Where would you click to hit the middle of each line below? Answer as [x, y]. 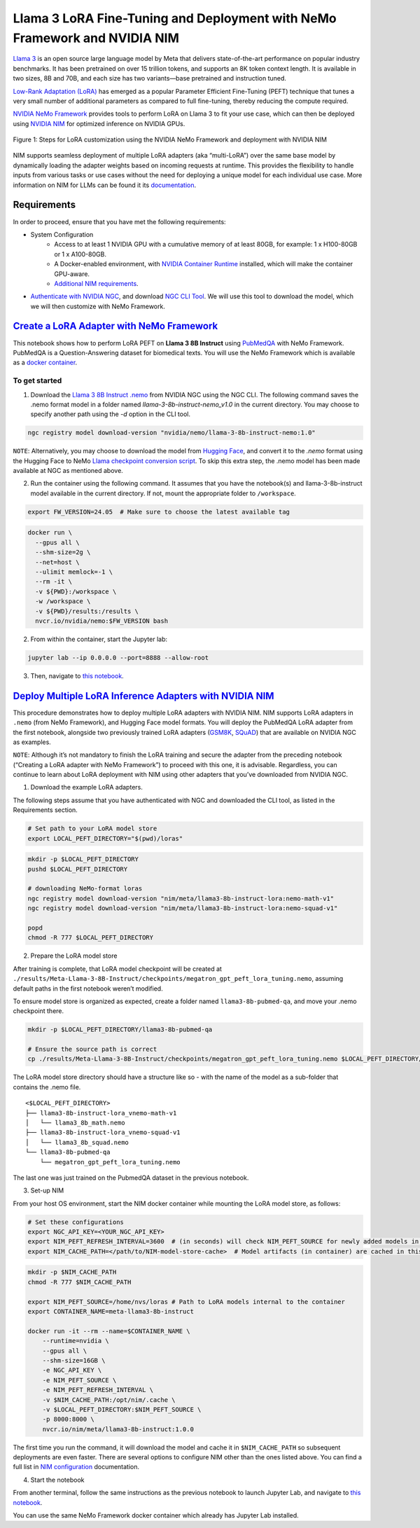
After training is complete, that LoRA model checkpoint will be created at [117, 969]
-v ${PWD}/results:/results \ [87, 611]
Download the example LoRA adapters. [86, 787]
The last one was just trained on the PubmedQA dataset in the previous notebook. [131, 1178]
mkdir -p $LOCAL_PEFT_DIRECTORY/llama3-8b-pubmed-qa [120, 1030]
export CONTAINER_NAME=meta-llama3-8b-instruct [111, 1312]
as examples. [32, 742]
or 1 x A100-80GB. [80, 254]
